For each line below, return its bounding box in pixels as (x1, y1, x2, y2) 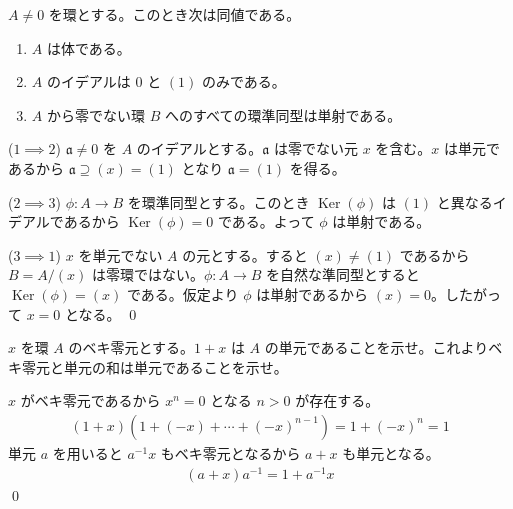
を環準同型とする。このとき (127, 191, 310, 212)
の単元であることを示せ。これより (264, 337, 489, 358)
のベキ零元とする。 (68, 337, 195, 358)
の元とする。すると (182, 244, 308, 265)
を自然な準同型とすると (266, 264, 420, 285)
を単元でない (78, 244, 163, 265)
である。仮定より (126, 283, 239, 304)
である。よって (217, 211, 315, 232)
